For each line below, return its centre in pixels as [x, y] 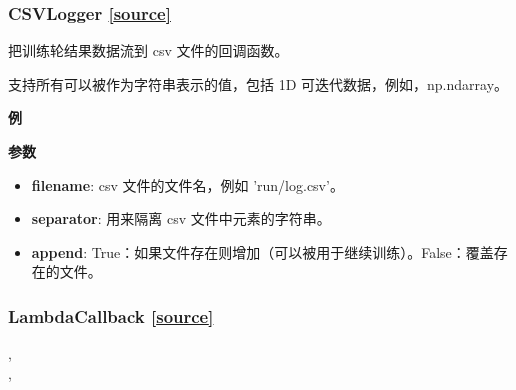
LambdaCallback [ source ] [111, 315]
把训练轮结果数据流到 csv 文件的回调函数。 [148, 50]
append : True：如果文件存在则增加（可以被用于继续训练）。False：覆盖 [262, 251]
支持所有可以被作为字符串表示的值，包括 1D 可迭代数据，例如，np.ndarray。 [258, 83]
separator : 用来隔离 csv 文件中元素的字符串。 [181, 218]
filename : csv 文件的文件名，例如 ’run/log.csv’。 [187, 184]
